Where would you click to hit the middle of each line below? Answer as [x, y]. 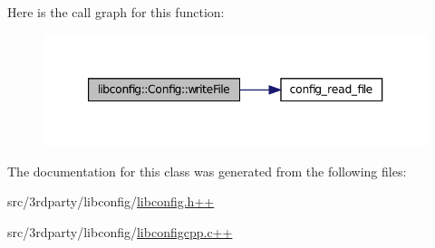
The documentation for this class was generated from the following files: [207, 171]
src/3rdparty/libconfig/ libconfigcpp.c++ [120, 231]
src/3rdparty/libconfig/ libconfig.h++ [111, 201]
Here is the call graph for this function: [116, 12]
